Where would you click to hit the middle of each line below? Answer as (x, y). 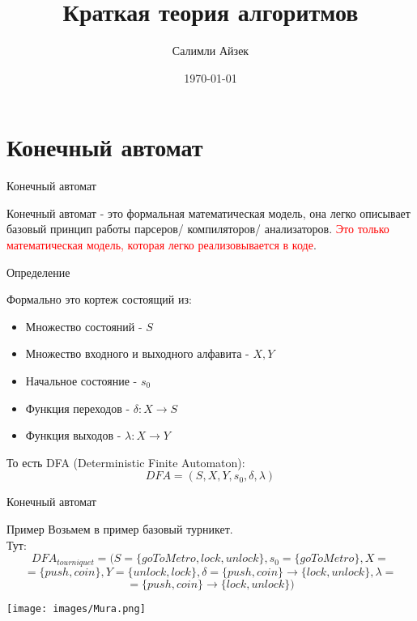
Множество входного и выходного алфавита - (137, 353)
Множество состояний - (84, 326)
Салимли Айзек (211, 51)
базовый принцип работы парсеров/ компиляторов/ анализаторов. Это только (198, 229)
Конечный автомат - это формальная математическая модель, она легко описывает (208, 213)
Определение (38, 272)
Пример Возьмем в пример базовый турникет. (120, 528)
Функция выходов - (73, 435)
